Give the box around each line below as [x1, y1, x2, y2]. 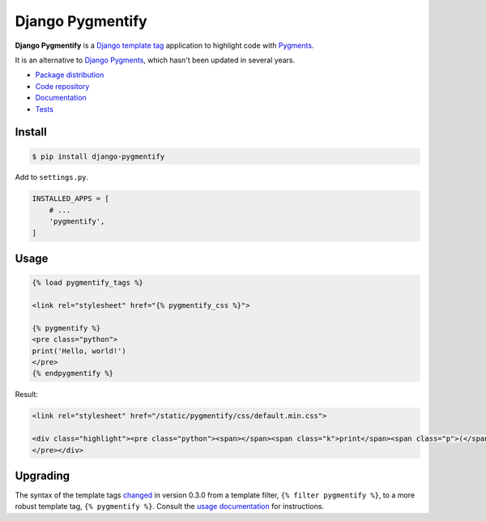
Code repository [35, 81, 90, 91]
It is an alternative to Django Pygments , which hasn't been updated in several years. [15, 55, 296, 65]
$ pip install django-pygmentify [32, 152, 165, 161]
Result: [15, 390, 38, 399]
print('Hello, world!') [32, 346, 127, 356]
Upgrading [15, 468, 70, 482]
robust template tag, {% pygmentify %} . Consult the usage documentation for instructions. [15, 502, 324, 511]
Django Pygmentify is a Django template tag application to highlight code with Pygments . [15, 41, 314, 50]
